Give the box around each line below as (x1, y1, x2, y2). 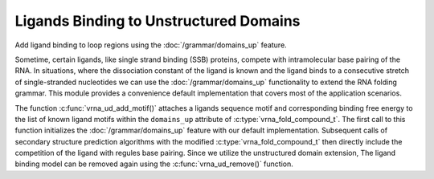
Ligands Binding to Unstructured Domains (14, 12, 301, 30)
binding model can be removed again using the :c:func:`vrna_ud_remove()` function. (14, 159, 293, 169)
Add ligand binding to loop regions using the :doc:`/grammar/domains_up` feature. (14, 40, 287, 50)
